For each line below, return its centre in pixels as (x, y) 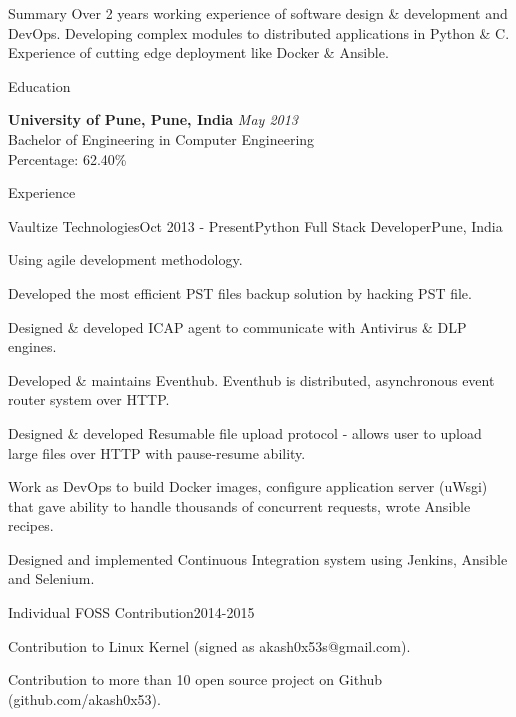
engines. (32, 346)
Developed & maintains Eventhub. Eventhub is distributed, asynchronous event (251, 379)
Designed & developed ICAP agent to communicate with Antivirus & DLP (237, 326)
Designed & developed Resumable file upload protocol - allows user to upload (245, 432)
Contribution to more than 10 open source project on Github (195, 679)
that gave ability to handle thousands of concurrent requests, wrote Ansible (239, 505)
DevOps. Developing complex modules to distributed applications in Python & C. (259, 32)
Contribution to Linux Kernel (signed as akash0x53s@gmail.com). (209, 645)
